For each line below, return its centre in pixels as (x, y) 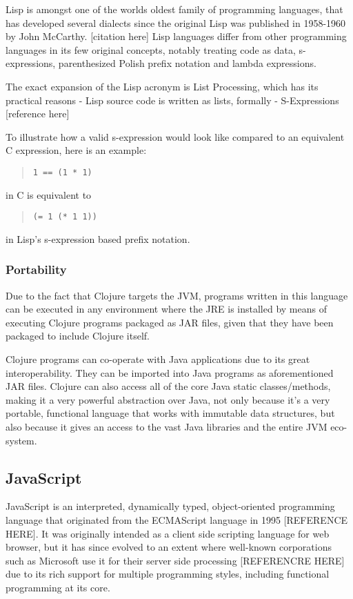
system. (21, 440)
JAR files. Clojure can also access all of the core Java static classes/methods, (168, 386)
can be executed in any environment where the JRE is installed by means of (166, 309)
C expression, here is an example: (76, 150)
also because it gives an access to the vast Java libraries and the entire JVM (167, 426)
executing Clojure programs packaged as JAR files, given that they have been (170, 322)
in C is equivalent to (49, 194)
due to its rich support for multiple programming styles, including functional (168, 574)
